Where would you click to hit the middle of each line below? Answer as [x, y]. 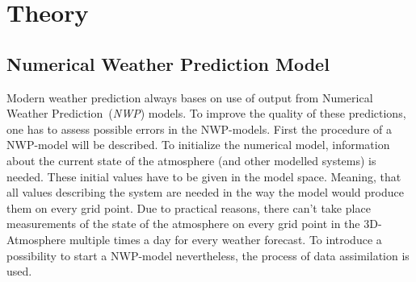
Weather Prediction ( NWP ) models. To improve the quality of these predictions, [206, 113]
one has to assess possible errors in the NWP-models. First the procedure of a [199, 129]
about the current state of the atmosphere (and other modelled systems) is [191, 160]
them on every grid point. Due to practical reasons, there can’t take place [189, 207]
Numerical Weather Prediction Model [168, 63]
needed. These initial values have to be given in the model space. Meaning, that [204, 176]
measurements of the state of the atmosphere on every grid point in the [183, 224]
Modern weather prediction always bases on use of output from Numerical [190, 97]
